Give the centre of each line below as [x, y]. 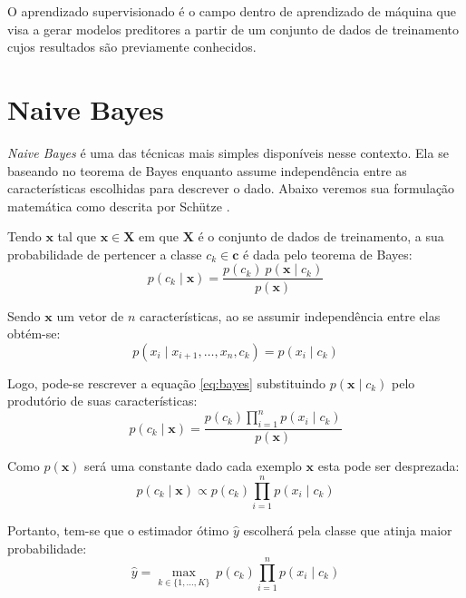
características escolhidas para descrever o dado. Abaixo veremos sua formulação [231, 188]
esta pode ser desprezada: [388, 466]
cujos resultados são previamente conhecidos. [132, 47]
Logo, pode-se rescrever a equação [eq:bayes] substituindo [167, 382]
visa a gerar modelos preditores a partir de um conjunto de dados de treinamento [233, 29]
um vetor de [90, 315]
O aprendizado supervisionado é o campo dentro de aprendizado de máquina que [232, 11]
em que [159, 236]
